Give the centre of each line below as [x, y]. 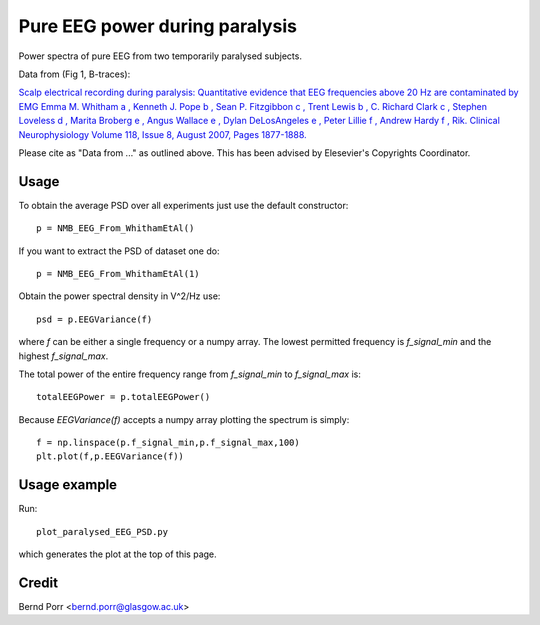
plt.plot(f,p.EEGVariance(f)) [110, 456]
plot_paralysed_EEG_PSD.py [102, 531]
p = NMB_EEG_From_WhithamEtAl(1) [118, 273]
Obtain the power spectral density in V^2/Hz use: [119, 296]
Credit [38, 582]
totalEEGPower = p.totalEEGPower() [123, 397]
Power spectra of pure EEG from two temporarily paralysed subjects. [160, 56]
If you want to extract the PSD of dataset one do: [119, 251]
